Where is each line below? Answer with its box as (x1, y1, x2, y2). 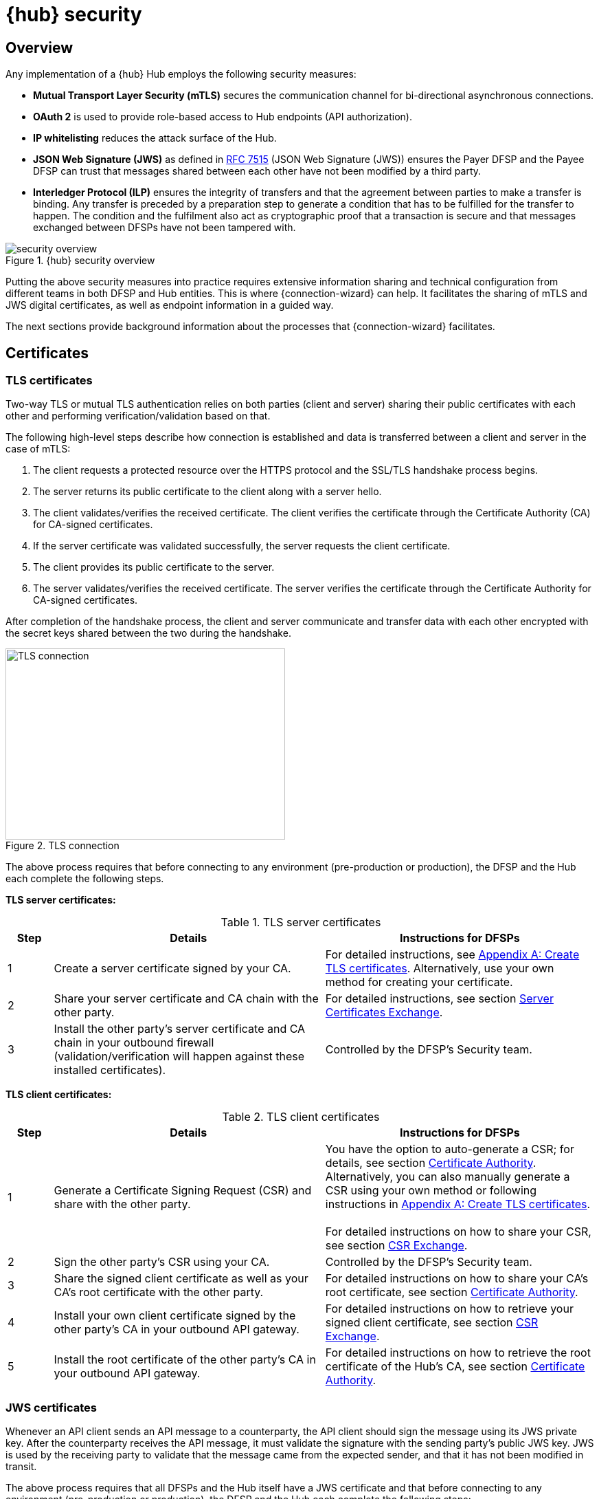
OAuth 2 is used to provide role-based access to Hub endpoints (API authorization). (33, 111, 412, 123)
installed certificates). (54, 1063, 166, 1077)
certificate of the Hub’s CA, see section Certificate (325, 1359, 585, 1374)
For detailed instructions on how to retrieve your (325, 1302, 574, 1316)
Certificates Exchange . (325, 1005, 443, 1020)
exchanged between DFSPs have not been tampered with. (33, 221, 296, 234)
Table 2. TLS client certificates (222, 1110, 380, 1124)
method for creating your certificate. (325, 975, 513, 989)
